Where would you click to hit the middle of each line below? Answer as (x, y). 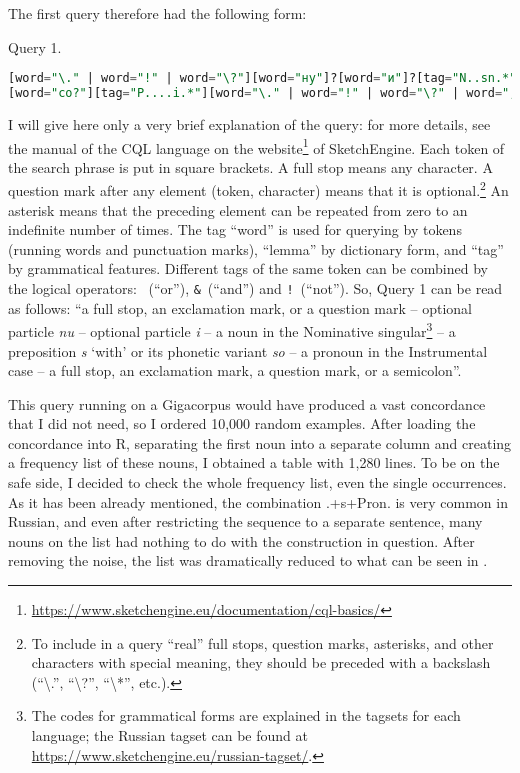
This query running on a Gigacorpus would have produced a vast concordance (247, 403)
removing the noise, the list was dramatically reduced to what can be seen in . (248, 560)
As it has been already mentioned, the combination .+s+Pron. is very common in (258, 501)
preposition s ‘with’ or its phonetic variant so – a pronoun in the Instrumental (248, 350)
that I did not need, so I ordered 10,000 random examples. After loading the (242, 423)
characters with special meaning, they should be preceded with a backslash (261, 662)
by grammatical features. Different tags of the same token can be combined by (248, 268)
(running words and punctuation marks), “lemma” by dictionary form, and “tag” (256, 248)
